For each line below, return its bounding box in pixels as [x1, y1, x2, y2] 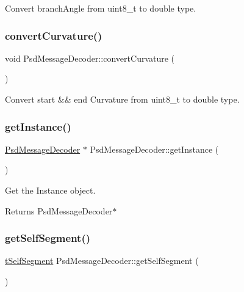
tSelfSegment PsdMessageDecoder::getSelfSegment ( [5, 254, 199, 267]
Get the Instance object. [5, 184, 96, 196]
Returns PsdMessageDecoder [5, 204, 113, 217]
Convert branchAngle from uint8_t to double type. [5, 2, 196, 14]
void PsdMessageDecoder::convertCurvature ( [5, 51, 175, 64]
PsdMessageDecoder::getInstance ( [90, 142, 219, 155]
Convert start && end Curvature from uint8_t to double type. [5, 93, 240, 105]
